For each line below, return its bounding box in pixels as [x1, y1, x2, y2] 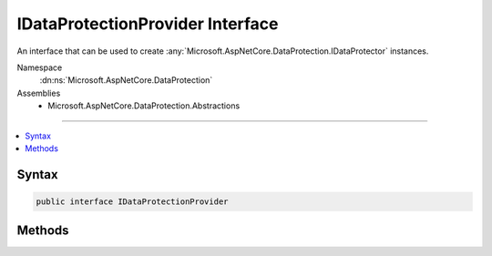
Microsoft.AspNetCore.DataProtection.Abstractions [47, 100, 241, 111]
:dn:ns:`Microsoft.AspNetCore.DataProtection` [39, 75, 213, 86]
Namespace [16, 62, 63, 73]
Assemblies [16, 87, 61, 98]
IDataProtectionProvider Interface [16, 14, 279, 34]
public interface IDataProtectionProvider [36, 196, 229, 207]
